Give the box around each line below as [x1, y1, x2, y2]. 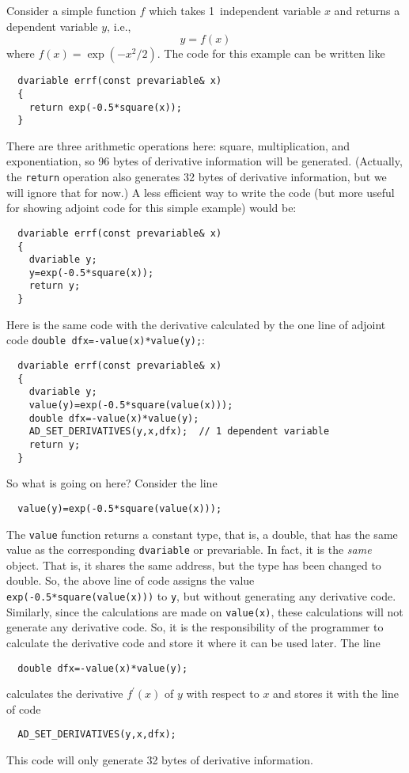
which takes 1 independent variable [149, 2, 321, 18]
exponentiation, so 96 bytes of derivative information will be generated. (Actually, [6, 153, 403, 169]
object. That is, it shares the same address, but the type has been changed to [6, 556, 381, 573]
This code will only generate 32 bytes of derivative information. [6, 752, 313, 768]
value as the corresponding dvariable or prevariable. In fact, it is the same [6, 541, 372, 558]
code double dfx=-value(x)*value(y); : [6, 332, 205, 348]
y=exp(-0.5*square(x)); [28, 267, 154, 279]
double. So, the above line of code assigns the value [6, 572, 255, 589]
